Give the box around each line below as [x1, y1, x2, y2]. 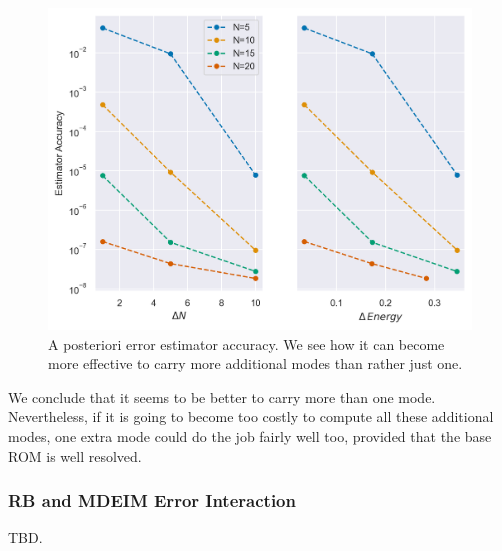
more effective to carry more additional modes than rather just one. [48, 353, 463, 374]
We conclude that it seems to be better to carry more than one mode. [8, 386, 436, 407]
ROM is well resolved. [8, 445, 142, 466]
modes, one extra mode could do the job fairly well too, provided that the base [8, 426, 492, 446]
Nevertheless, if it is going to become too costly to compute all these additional [8, 406, 494, 427]
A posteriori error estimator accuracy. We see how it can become [48, 333, 445, 354]
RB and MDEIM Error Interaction [8, 488, 296, 513]
